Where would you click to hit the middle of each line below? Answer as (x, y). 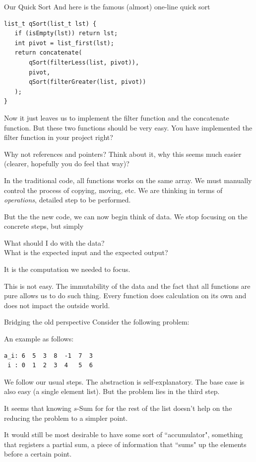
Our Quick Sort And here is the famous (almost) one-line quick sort (107, 6)
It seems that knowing (38, 408)
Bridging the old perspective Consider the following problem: (97, 322)
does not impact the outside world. (57, 305)
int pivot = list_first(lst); (64, 43)
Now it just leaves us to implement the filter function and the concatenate (117, 117)
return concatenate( (48, 53)
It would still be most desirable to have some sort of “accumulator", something (124, 434)
